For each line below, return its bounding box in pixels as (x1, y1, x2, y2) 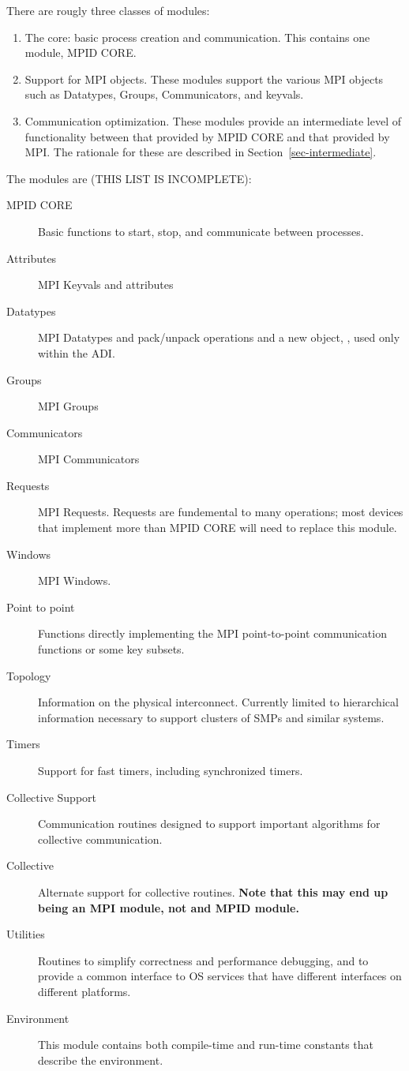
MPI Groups (38, 398, 99, 414)
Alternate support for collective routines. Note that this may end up (38, 883, 388, 900)
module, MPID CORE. (24, 44, 137, 61)
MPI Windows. (38, 572, 111, 589)
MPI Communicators (38, 451, 140, 467)
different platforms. (38, 983, 131, 999)
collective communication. (38, 830, 163, 847)
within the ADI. (38, 344, 115, 361)
